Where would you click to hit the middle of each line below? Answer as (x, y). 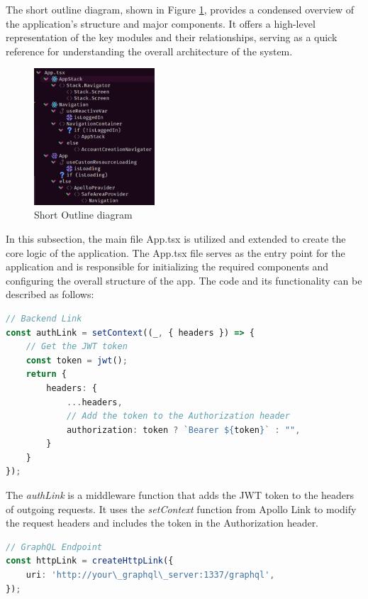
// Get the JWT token (77, 347)
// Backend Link (44, 318)
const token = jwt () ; (77, 360)
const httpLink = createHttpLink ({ (90, 561)
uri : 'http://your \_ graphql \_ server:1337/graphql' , (150, 575)
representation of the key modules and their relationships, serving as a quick (172, 37)
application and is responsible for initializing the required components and (167, 266)
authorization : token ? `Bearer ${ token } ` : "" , (183, 430)
